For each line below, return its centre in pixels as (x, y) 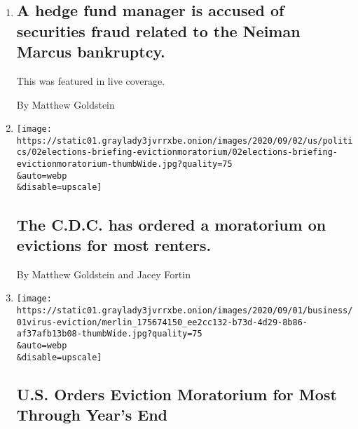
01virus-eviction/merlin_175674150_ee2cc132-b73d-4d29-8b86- (162, 322)
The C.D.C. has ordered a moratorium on (171, 224)
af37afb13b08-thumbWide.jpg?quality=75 (109, 334)
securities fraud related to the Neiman (158, 30)
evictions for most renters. (114, 244)
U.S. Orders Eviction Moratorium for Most (177, 394)
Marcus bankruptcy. (91, 52)
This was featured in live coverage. (91, 80)
